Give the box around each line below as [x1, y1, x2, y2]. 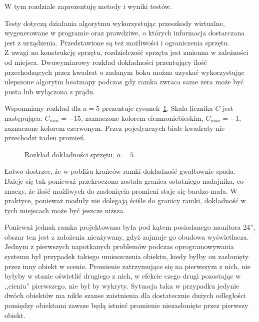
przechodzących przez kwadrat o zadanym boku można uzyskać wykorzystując [4, 66, 244, 77]
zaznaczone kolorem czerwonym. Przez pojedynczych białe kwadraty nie [4, 122, 225, 133]
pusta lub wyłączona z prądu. [4, 86, 95, 96]
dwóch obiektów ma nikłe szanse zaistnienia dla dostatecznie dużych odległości [4, 290, 246, 301]
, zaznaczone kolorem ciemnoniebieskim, [80, 112, 203, 123]
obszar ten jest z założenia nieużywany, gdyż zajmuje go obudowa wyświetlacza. [4, 231, 249, 242]
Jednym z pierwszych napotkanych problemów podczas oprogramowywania [4, 241, 234, 252]
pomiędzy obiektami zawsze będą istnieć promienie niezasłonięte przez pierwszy [4, 300, 248, 311]
